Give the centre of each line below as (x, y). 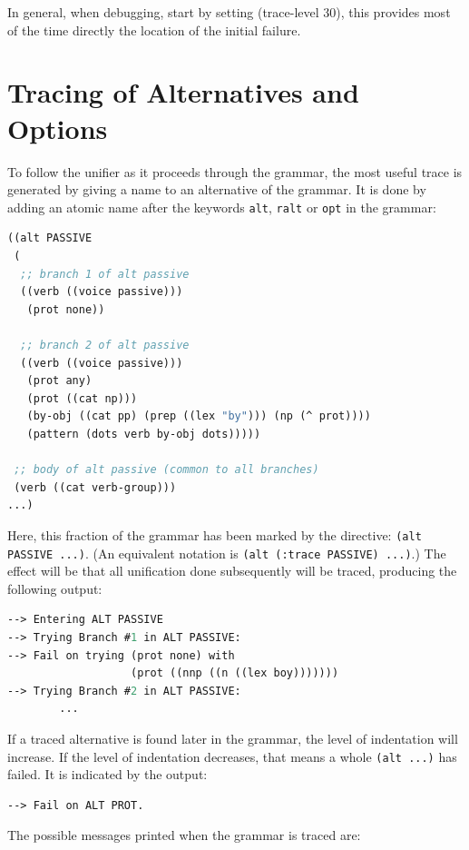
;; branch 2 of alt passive (105, 345)
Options (58, 128)
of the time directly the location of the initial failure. (154, 30)
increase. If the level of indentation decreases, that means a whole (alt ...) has (232, 756)
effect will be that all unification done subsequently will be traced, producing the (232, 571)
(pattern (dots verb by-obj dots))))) (144, 434)
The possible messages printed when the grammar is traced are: (184, 835)
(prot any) (59, 381)
